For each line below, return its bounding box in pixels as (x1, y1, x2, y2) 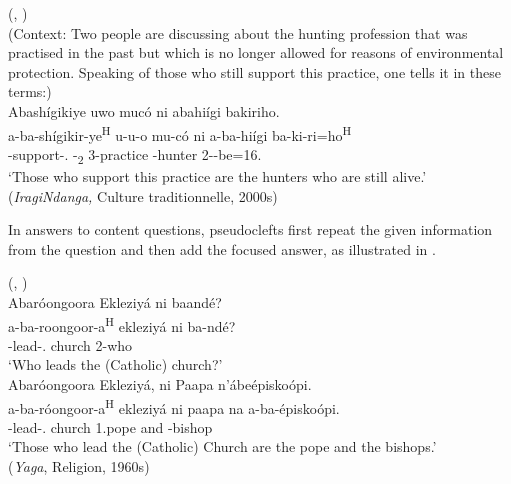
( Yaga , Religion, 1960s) (8, 455, 150, 476)
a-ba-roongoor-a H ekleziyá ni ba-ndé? (8, 312, 236, 336)
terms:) (8, 81, 52, 102)
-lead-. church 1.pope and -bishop (8, 416, 213, 437)
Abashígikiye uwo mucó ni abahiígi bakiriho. (8, 100, 280, 121)
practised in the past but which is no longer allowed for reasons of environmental (8, 42, 504, 63)
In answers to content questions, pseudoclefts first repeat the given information (8, 219, 493, 240)
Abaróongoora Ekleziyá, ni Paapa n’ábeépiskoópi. (8, 373, 312, 394)
